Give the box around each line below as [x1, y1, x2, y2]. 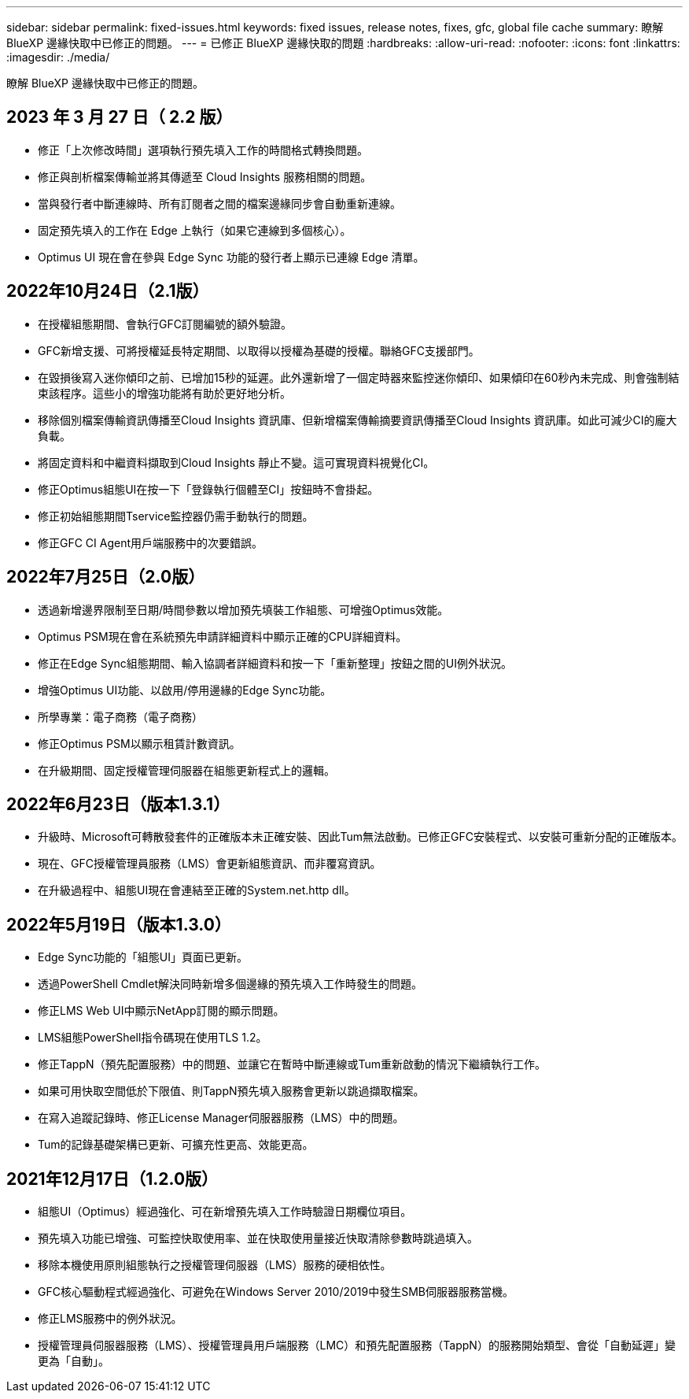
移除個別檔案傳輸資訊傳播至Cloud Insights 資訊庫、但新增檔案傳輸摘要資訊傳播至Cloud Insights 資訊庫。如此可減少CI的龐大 [38, 413, 677, 427]
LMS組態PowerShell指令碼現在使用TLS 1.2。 [38, 1031, 267, 1045]
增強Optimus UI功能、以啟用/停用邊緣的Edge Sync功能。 [38, 683, 332, 697]
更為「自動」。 [38, 1354, 109, 1368]
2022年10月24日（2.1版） [6, 281, 209, 302]
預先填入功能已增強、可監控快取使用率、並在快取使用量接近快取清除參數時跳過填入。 [38, 1231, 478, 1245]
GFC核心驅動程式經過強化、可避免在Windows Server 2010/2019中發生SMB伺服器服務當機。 [38, 1285, 514, 1299]
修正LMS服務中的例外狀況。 [38, 1312, 182, 1326]
